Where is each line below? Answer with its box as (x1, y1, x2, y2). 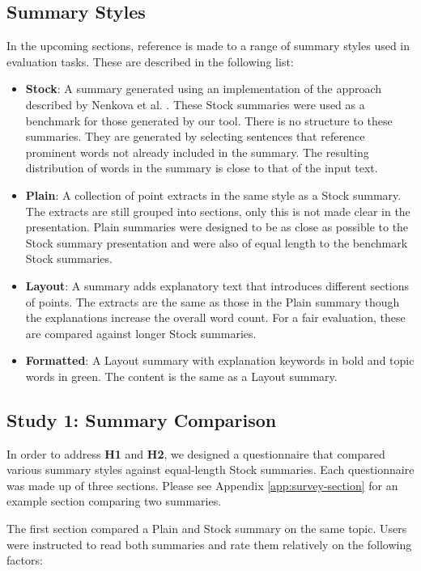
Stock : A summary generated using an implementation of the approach (25, 80, 382, 97)
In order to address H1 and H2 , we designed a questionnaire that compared (6, 445, 385, 462)
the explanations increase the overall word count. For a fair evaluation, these (25, 309, 406, 326)
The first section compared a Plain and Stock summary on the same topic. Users (6, 520, 407, 537)
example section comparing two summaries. (6, 493, 222, 510)
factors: (6, 552, 43, 569)
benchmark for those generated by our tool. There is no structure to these (25, 112, 393, 129)
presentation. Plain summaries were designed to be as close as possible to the (25, 218, 409, 235)
